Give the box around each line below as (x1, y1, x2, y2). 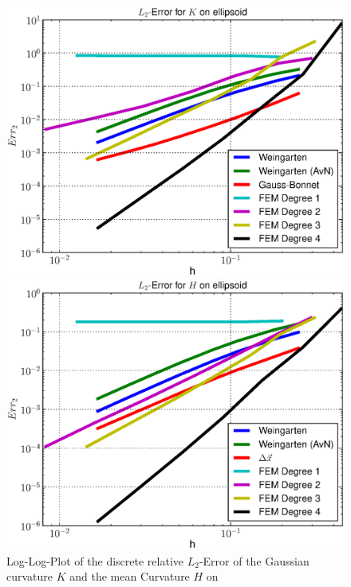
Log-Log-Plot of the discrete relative (6, 552, 183, 569)
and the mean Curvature (69, 568, 190, 585)
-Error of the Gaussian (199, 552, 310, 569)
